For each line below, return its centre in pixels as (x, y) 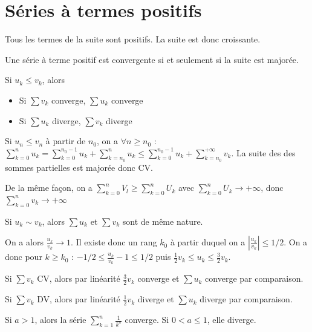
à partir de (66, 141)
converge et (158, 278)
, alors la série (60, 320)
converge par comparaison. (254, 278)
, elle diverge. (232, 320)
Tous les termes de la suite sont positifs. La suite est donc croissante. (133, 39)
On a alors (24, 242)
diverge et (156, 299)
